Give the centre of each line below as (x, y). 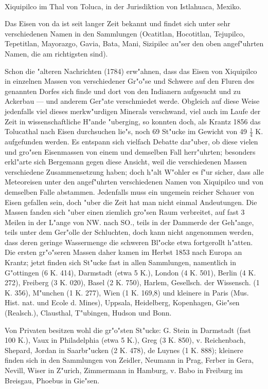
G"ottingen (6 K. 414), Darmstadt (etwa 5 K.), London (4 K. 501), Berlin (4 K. (130, 272)
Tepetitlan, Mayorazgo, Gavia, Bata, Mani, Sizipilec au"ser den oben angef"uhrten (134, 43)
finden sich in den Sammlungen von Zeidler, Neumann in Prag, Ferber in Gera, (129, 360)
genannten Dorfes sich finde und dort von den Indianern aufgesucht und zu (123, 91)
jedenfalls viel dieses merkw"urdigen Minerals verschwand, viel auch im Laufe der (133, 111)
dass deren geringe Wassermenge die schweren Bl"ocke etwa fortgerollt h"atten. (129, 242)
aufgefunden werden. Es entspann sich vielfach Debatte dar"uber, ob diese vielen (131, 141)
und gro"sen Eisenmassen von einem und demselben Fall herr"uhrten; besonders (130, 151)
